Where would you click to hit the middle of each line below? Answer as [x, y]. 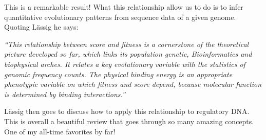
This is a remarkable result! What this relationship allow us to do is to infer [124, 7]
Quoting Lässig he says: [41, 27]
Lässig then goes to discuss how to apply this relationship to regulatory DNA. [127, 111]
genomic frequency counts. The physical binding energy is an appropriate [118, 74]
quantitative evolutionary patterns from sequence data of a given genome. [120, 17]
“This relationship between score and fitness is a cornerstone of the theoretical [127, 44]
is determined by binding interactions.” [65, 94]
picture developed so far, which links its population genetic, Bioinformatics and [128, 54]
